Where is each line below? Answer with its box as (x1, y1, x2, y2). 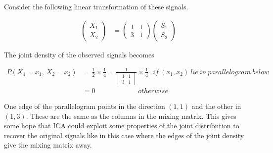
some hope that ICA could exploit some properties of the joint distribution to (4, 120, 239, 131)
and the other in (191, 101, 241, 111)
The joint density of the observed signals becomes (4, 49, 154, 59)
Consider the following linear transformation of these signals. (4, 1, 188, 11)
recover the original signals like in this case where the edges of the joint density (4, 130, 244, 140)
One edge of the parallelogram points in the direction (4, 101, 165, 111)
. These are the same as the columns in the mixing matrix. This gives (26, 110, 236, 121)
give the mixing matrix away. (4, 140, 92, 150)
